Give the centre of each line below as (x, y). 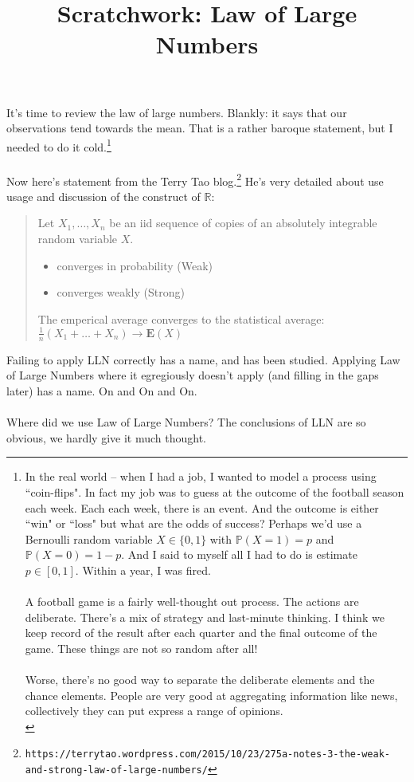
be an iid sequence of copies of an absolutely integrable (243, 223)
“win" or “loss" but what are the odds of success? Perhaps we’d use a (193, 523)
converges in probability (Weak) (135, 265)
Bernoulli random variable (89, 538)
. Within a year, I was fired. (143, 570)
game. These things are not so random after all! (141, 648)
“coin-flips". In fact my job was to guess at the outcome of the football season (215, 491)
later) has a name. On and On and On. (102, 390)
